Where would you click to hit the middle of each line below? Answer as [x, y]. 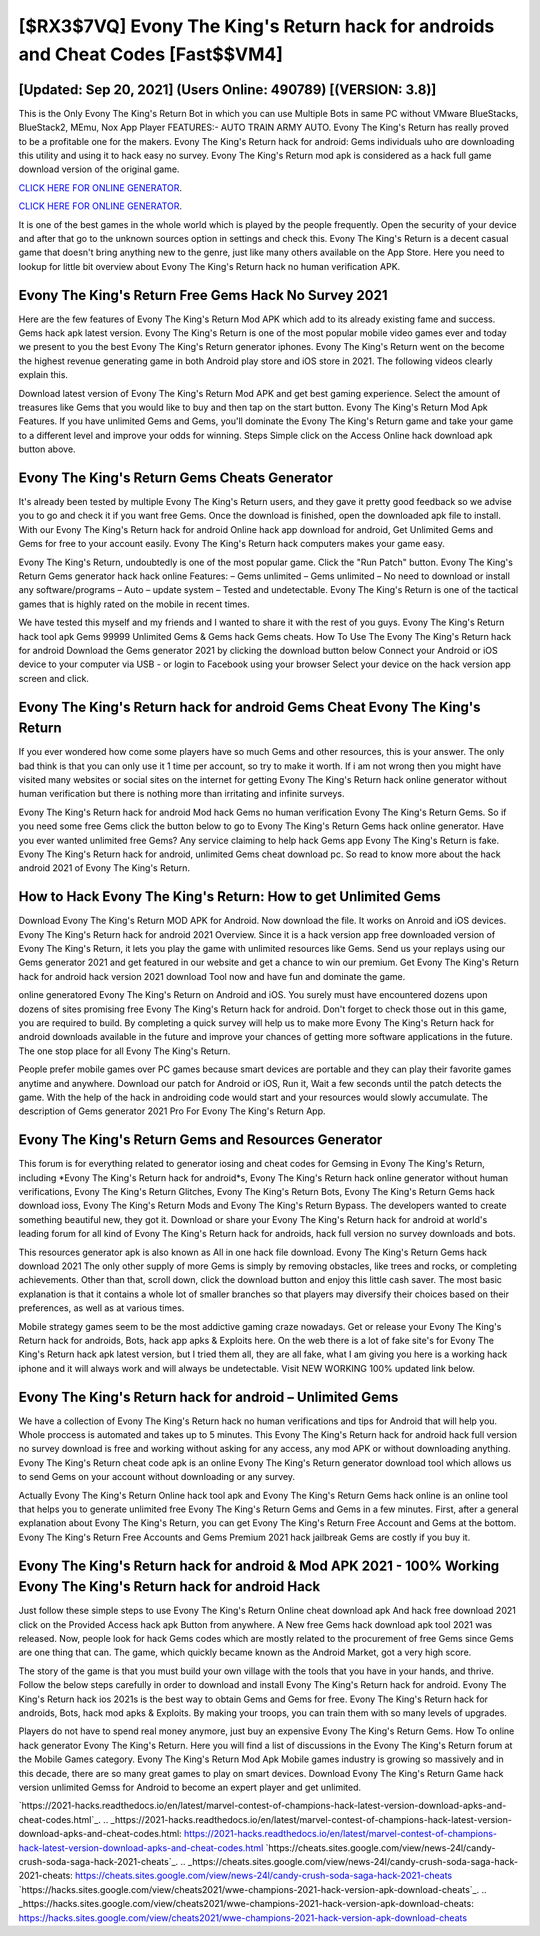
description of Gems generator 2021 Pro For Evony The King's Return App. [172, 1111]
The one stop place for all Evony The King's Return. [124, 1051]
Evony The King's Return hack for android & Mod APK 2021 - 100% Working [259, 1565]
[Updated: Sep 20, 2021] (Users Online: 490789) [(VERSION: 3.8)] [227, 89]
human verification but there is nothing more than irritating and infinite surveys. [181, 794]
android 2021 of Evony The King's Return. [104, 868]
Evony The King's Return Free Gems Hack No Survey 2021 [203, 295]
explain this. [43, 375]
